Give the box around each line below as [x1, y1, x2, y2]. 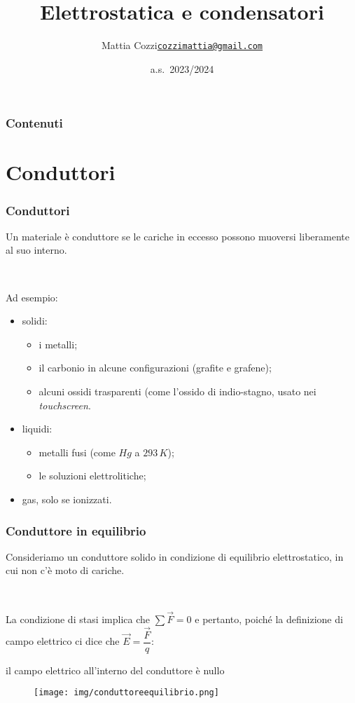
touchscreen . [39, 397, 91, 412]
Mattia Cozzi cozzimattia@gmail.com [101, 38, 263, 53]
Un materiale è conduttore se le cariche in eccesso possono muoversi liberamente [6, 228, 349, 243]
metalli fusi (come [39, 444, 116, 459]
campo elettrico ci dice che [6, 634, 120, 648]
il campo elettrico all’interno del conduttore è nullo [6, 662, 225, 677]
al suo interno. [6, 243, 67, 257]
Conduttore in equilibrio [6, 521, 146, 539]
